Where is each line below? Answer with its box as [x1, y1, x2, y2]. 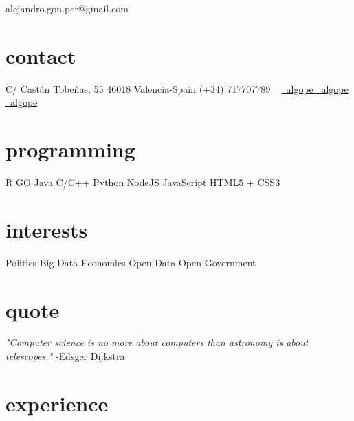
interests [5, 215, 88, 243]
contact [5, 41, 76, 69]
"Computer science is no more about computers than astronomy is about [5, 335, 309, 350]
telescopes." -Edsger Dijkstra [5, 349, 125, 363]
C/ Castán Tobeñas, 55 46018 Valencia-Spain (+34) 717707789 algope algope [5, 81, 349, 95]
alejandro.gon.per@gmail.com [5, 1, 129, 15]
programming [5, 135, 135, 163]
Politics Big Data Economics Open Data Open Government [5, 255, 256, 269]
